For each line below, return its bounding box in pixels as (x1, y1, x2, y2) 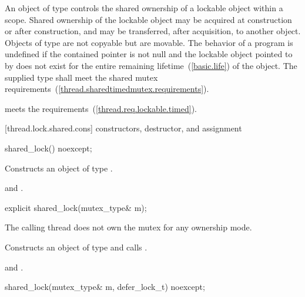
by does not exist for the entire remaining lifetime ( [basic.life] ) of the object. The (5, 59, 297, 71)
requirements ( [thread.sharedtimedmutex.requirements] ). (5, 82, 209, 95)
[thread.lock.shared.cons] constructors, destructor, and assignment (5, 122, 242, 134)
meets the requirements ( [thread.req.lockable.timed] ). (5, 102, 197, 114)
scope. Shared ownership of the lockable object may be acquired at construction (5, 13, 292, 25)
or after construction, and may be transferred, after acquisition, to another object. (5, 25, 301, 37)
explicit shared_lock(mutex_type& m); (5, 201, 147, 213)
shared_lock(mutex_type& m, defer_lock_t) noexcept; (5, 280, 205, 293)
